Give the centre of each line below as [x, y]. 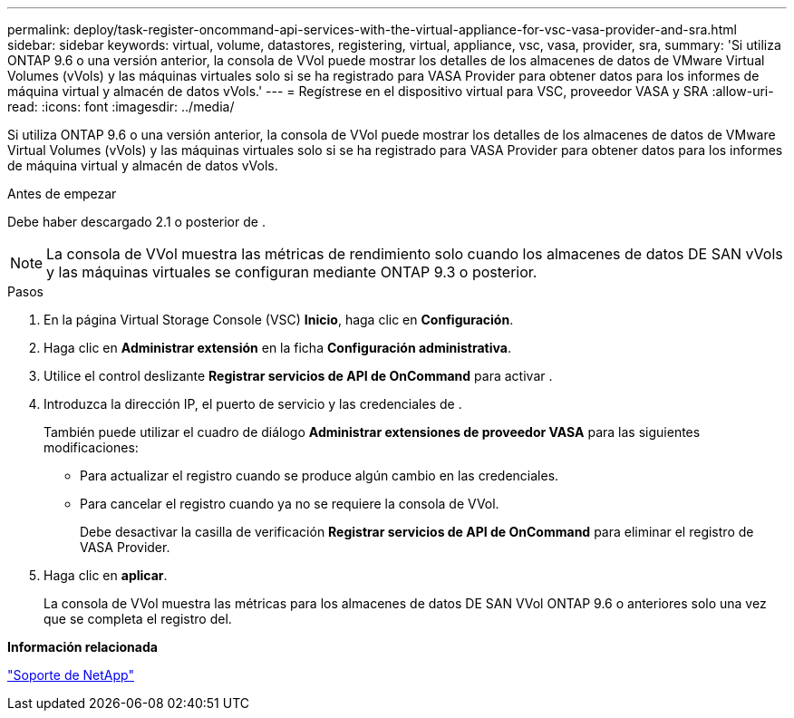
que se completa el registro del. [138, 619]
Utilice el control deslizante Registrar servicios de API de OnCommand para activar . [298, 376]
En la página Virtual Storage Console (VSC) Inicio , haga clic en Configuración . [279, 320]
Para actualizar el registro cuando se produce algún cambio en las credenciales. [320, 475]
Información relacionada [82, 647]
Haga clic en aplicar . [106, 575]
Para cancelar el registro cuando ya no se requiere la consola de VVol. [290, 504]
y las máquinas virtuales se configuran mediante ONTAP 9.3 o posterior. [292, 272]
